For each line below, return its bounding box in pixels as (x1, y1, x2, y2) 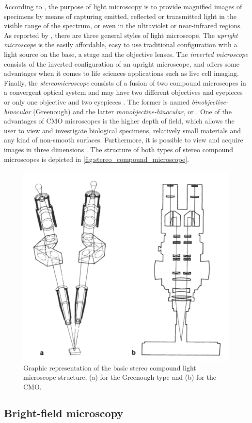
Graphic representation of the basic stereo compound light (23, 362, 196, 372)
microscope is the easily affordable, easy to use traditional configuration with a (4, 39, 237, 50)
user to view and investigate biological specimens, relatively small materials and (4, 125, 241, 135)
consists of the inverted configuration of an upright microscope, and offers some (4, 58, 239, 69)
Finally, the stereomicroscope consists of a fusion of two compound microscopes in (4, 77, 246, 88)
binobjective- (191, 96, 229, 106)
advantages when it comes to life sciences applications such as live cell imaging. (4, 68, 239, 78)
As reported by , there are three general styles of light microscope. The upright (4, 30, 238, 40)
